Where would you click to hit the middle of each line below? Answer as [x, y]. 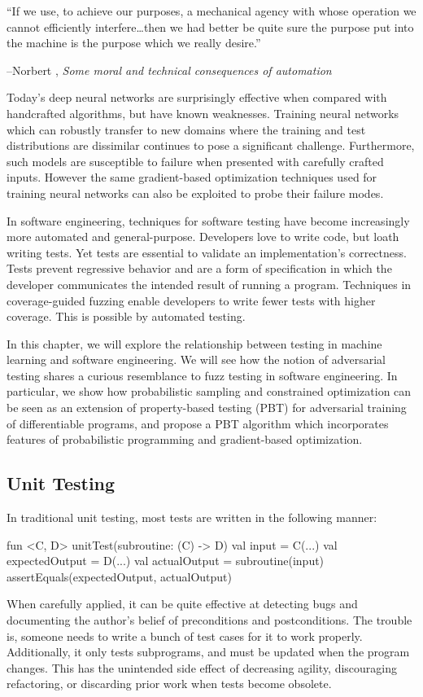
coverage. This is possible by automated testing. [126, 316]
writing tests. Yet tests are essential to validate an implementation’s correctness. [207, 252]
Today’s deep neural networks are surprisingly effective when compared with [197, 97]
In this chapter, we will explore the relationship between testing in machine [194, 343]
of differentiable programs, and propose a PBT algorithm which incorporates [198, 423]
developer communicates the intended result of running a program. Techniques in [209, 284]
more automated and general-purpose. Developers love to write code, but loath [203, 237]
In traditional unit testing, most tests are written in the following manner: [192, 517]
